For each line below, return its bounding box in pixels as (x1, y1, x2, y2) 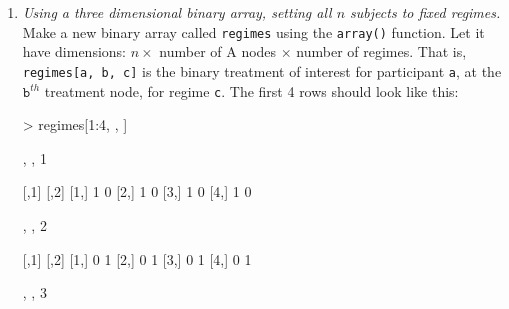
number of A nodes (159, 41, 277, 62)
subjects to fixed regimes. (350, 2, 501, 22)
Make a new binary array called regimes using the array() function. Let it (22, 21, 485, 42)
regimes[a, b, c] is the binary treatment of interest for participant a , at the (22, 60, 502, 81)
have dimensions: (22, 41, 127, 62)
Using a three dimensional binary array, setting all (22, 2, 332, 22)
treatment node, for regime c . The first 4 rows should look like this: (44, 80, 459, 101)
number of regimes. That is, (296, 41, 467, 62)
